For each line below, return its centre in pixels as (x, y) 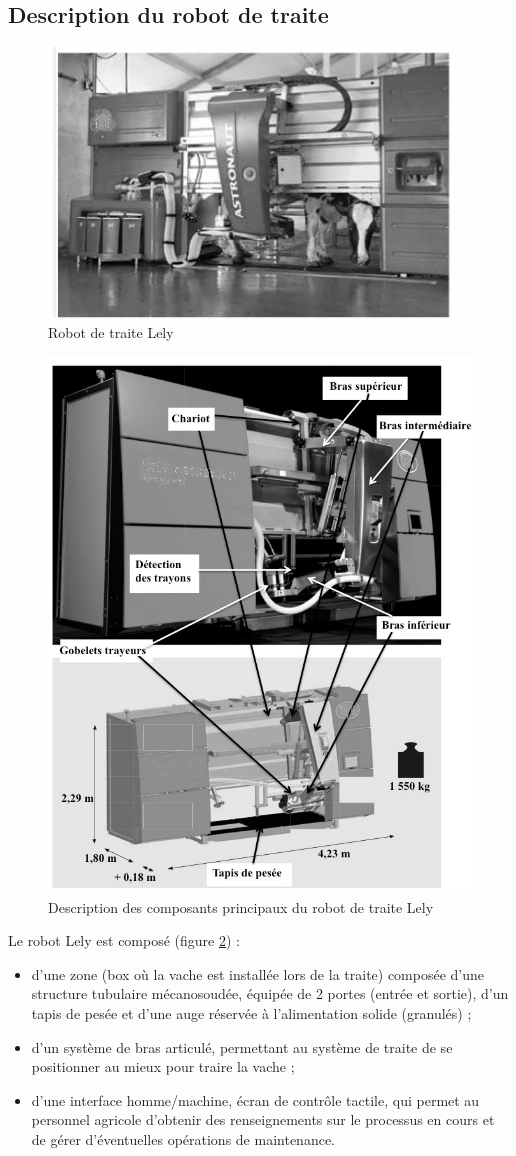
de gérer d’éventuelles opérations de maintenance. (183, 1139)
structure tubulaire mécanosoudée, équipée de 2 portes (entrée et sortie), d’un (270, 993)
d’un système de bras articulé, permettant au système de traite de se (242, 1046)
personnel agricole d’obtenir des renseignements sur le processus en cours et (263, 1119)
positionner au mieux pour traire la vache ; (163, 1066)
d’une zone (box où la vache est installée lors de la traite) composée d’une (258, 973)
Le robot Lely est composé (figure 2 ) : (124, 940)
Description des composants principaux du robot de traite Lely (241, 906)
